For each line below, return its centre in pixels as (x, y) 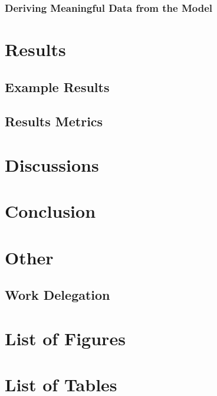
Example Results (57, 86)
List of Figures (65, 338)
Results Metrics (54, 121)
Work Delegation (57, 295)
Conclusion (50, 211)
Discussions (52, 164)
